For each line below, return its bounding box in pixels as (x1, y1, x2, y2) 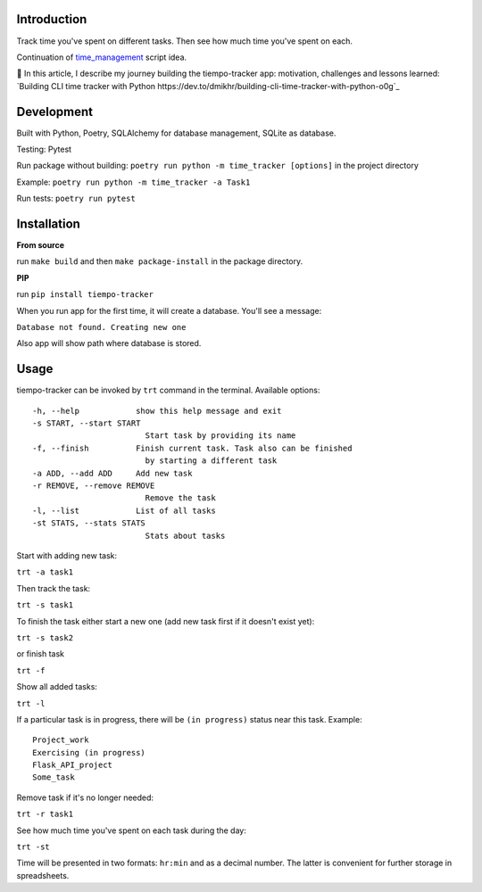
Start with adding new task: (16, 550, 118, 561)
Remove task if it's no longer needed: (16, 792, 154, 803)
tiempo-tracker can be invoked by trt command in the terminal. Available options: (16, 384, 320, 396)
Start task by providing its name (145, 431, 296, 441)
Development (16, 103, 94, 120)
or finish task (16, 648, 65, 659)
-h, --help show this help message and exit (32, 406, 282, 416)
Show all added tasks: (16, 681, 98, 692)
